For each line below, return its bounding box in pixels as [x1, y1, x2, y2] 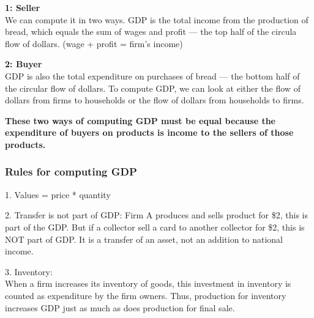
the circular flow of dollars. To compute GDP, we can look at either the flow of [5, 81, 301, 94]
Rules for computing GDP [5, 164, 137, 179]
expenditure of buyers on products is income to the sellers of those [5, 126, 294, 139]
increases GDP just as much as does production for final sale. [5, 301, 235, 314]
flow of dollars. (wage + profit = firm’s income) [5, 37, 183, 50]
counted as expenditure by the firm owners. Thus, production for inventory [5, 289, 286, 301]
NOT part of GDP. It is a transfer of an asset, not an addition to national [5, 232, 283, 245]
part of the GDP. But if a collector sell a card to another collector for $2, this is [5, 220, 305, 233]
